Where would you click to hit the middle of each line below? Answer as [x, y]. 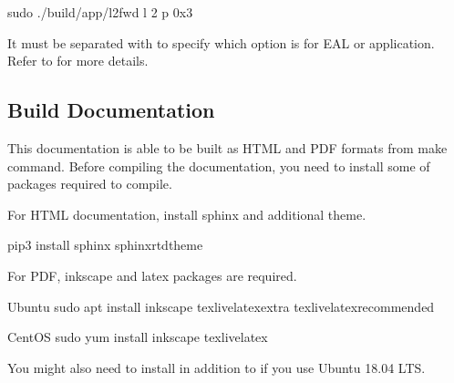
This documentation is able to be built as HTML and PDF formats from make [227, 147]
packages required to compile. [90, 184]
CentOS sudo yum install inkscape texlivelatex [138, 337]
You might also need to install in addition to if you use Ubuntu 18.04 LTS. [217, 367]
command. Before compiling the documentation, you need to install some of [219, 166]
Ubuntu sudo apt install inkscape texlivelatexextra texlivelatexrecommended [221, 306]
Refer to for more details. [78, 61]
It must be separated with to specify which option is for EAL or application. [221, 42]
